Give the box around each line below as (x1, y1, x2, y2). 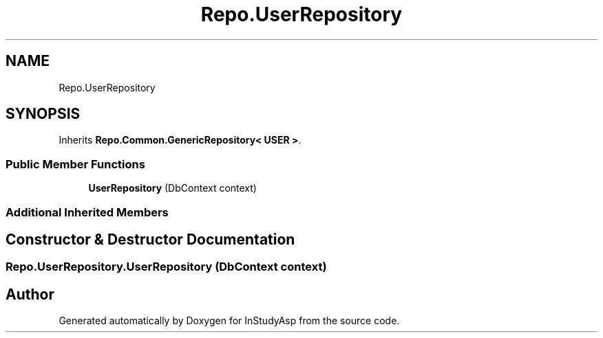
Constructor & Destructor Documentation (6, 230, 295, 248)
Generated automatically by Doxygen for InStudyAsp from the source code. (59, 315, 400, 327)
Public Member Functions (6, 157, 145, 171)
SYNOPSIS (6, 105, 81, 123)
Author (6, 285, 54, 303)
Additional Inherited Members (6, 205, 169, 219)
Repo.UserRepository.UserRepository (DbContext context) (6, 260, 327, 274)
